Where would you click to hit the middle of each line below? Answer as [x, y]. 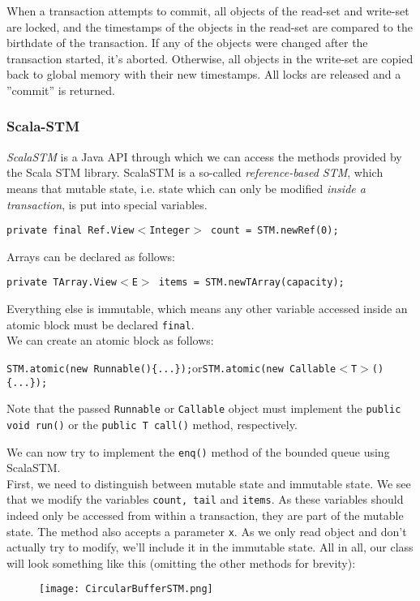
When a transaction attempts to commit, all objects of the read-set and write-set [208, 11]
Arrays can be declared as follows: [91, 256]
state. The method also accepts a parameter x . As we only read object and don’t [207, 531]
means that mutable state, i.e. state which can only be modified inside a [186, 188]
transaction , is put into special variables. [107, 204]
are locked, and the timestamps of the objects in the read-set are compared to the [210, 26]
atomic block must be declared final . [101, 324]
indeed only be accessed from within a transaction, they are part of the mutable [205, 515]
